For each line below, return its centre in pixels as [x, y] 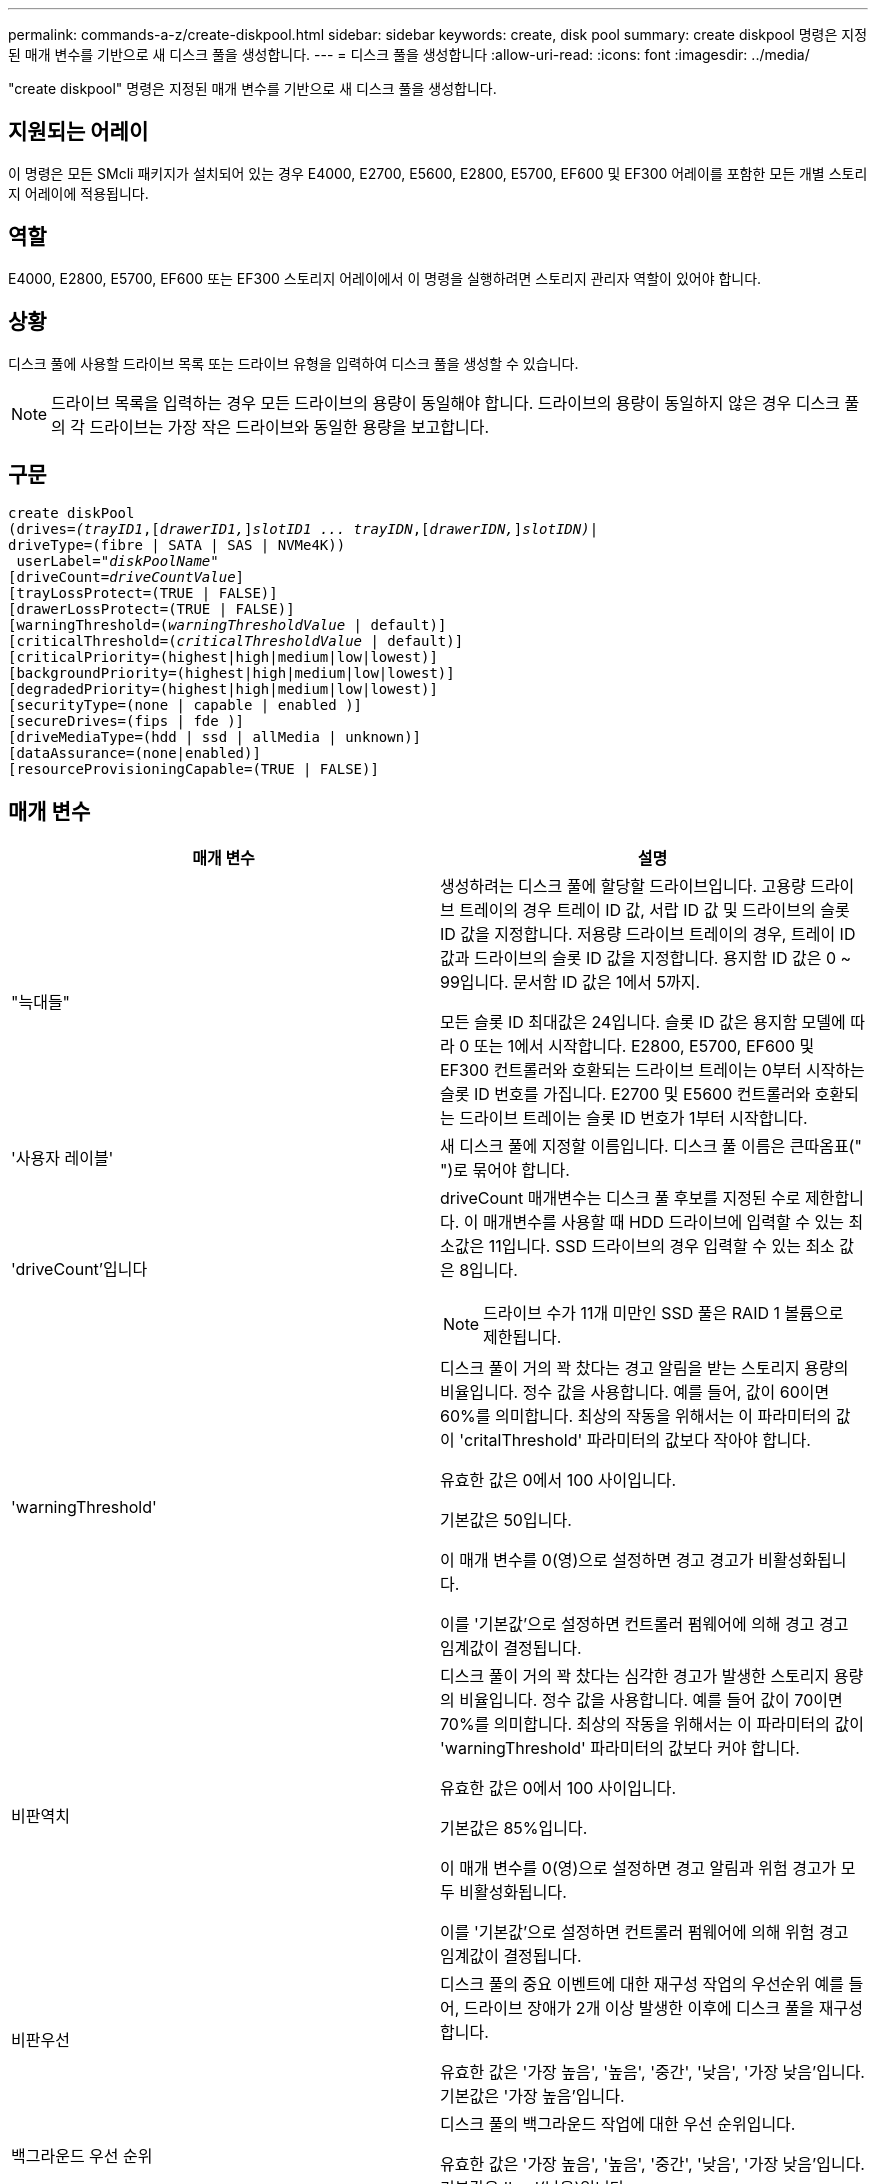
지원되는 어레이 [78, 132]
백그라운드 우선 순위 [82, 2156]
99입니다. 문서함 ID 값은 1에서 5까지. [570, 982]
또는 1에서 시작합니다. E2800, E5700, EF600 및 [644, 1046]
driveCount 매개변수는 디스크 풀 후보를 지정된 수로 [620, 1198]
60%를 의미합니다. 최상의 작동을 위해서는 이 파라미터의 [636, 1416]
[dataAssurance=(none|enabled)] [134, 753]
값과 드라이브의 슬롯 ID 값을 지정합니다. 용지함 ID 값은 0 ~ [646, 958]
